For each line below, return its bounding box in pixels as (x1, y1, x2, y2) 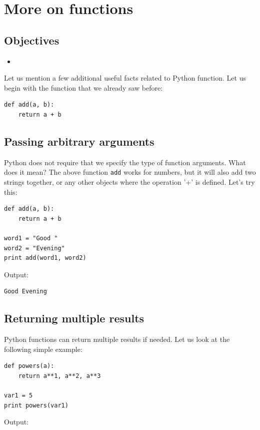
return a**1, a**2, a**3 (18, 372, 101, 379)
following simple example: (4, 343, 82, 354)
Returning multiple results (4, 310, 144, 326)
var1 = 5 (4, 392, 33, 399)
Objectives (4, 32, 59, 48)
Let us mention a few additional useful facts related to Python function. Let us (4, 73, 246, 83)
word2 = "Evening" (4, 244, 65, 252)
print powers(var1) (4, 401, 68, 409)
